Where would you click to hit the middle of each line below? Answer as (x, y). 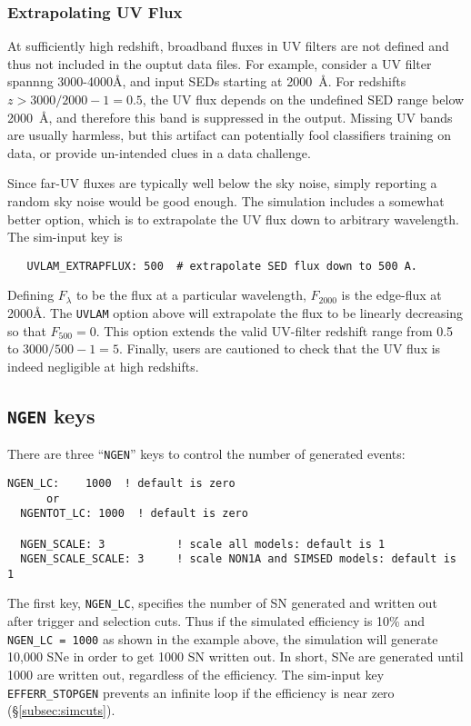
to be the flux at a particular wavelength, (191, 295)
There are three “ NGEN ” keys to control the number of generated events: (206, 454)
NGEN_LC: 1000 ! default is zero (121, 483)
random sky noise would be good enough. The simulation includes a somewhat (226, 200)
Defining (31, 295)
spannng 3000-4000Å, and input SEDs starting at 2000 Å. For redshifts (207, 81)
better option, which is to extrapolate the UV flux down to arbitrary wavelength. (233, 219)
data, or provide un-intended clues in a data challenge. (159, 152)
